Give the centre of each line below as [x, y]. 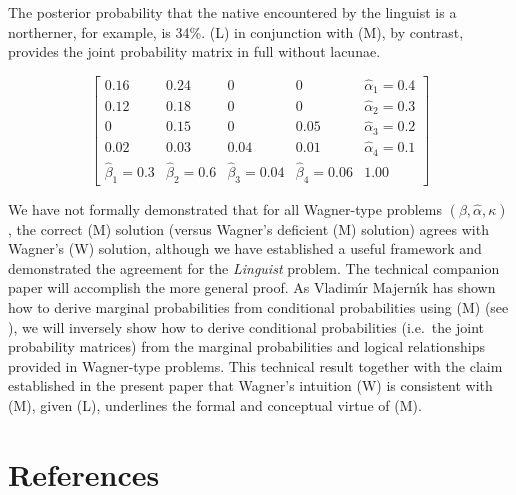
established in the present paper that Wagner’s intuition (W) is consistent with [250, 385]
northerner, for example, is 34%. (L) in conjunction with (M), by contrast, [236, 31]
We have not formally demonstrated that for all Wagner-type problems [225, 208]
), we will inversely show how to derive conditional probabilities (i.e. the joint [246, 326]
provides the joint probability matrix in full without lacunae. [194, 51]
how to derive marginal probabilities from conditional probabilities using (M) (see [258, 307]
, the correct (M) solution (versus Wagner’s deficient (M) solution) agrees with [248, 228]
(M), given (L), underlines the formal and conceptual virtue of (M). [215, 405]
